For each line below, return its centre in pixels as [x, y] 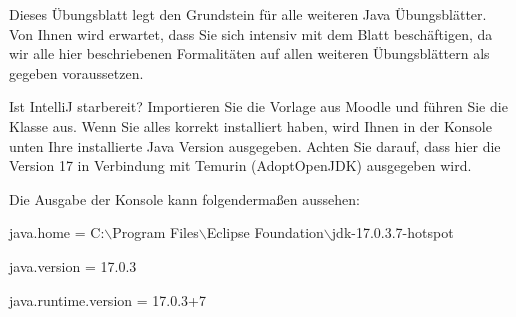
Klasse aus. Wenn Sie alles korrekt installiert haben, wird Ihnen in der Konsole [250, 125]
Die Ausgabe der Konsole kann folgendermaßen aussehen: [184, 198]
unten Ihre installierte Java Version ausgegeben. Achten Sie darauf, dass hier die [255, 145]
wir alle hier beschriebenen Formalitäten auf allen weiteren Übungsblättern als [249, 53]
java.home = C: [57, 232]
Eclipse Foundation [265, 232]
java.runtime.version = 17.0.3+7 [107, 299]
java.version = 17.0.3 [73, 265]
